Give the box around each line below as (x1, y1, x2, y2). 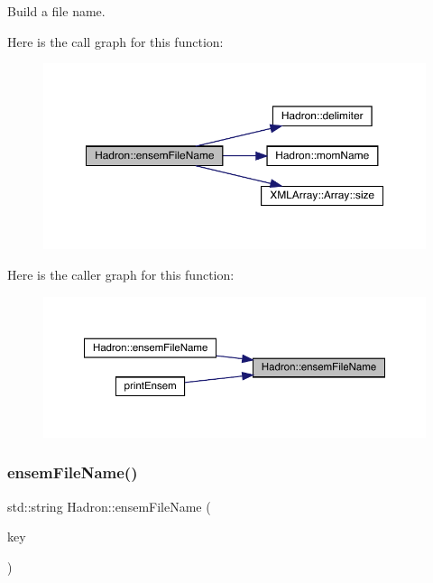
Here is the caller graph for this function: (7, 265, 235, 284)
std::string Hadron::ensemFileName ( (7, 496, 211, 515)
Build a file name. (7, 2, 106, 20)
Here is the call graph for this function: (7, 32, 224, 51)
